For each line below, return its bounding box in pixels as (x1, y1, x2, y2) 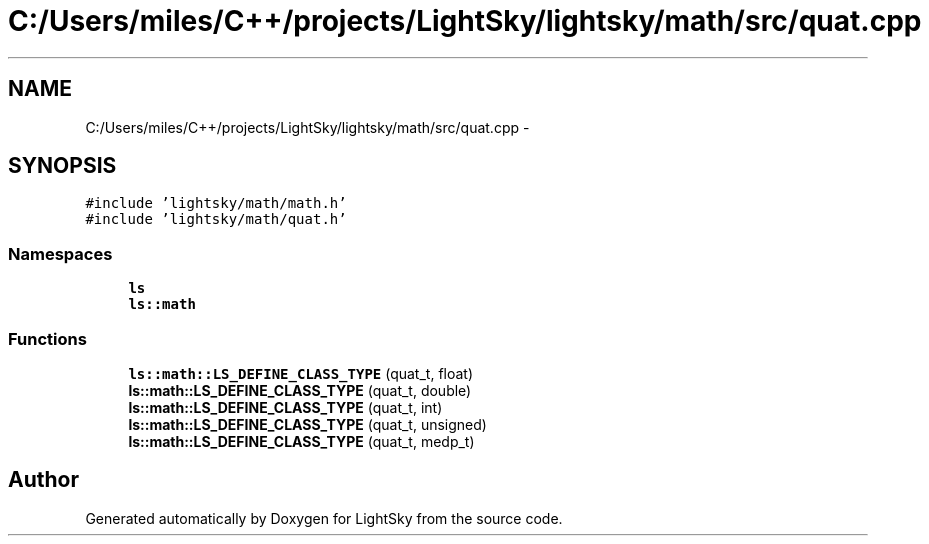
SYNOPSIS (8, 153, 117, 179)
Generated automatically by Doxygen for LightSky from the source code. (85, 509, 563, 527)
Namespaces (8, 243, 113, 264)
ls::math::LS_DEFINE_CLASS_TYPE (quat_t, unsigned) (128, 415, 487, 433)
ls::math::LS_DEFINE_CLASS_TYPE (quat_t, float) (128, 364, 474, 382)
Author (8, 467, 79, 493)
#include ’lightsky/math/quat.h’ (85, 211, 347, 228)
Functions (8, 328, 87, 349)
